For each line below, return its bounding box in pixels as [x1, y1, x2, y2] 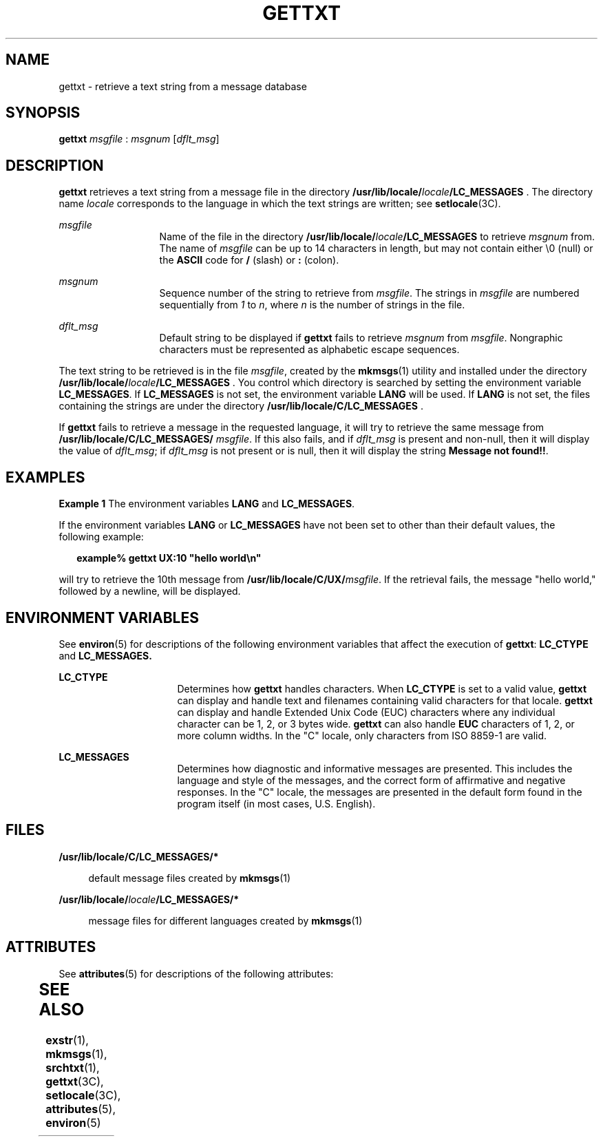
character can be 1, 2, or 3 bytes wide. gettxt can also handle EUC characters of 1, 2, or [177, 717, 575, 730]
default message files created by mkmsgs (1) [88, 871, 291, 884]
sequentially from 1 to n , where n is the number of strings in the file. [159, 299, 465, 311]
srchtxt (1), [45, 1060, 100, 1075]
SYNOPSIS [6, 104, 81, 122]
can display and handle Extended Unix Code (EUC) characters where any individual [177, 706, 556, 718]
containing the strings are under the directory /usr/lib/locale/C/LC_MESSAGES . [59, 400, 424, 412]
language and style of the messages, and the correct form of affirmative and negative [177, 774, 566, 786]
